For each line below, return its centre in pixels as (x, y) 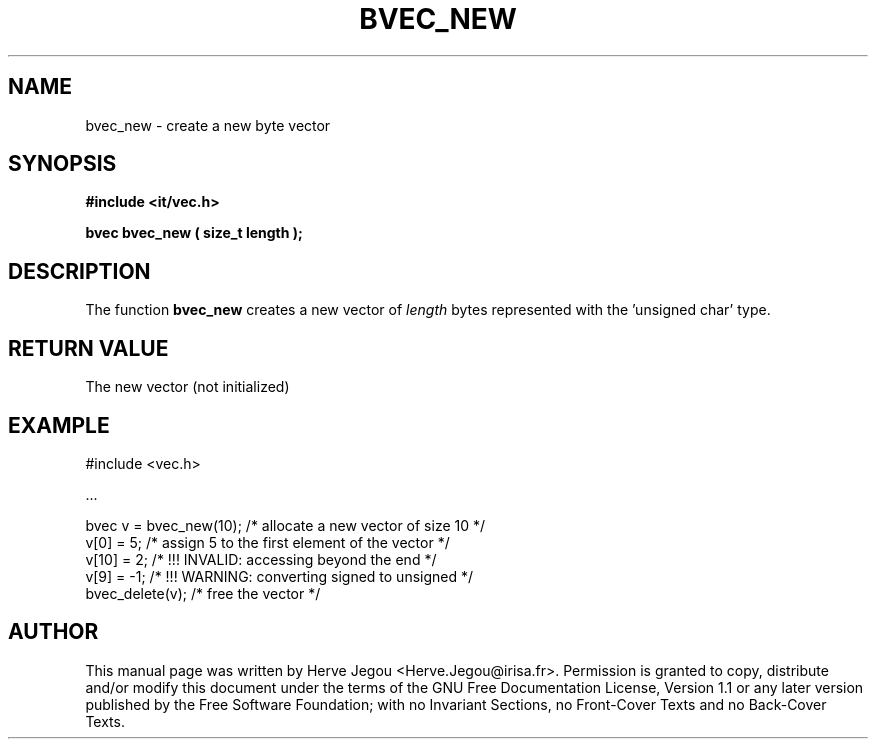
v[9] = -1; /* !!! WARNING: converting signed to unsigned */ (279, 576)
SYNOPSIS (62, 164)
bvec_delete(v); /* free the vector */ (203, 593)
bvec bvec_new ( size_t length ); (194, 233)
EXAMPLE (59, 425)
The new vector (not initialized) (187, 387)
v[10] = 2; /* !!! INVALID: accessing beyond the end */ (261, 559)
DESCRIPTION (79, 271)
